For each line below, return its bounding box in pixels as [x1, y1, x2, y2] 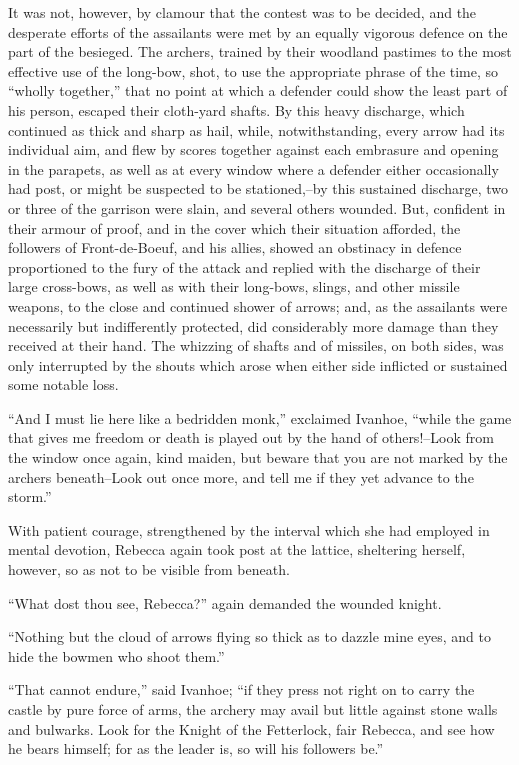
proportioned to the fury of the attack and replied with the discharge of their [8, 256, 481, 277]
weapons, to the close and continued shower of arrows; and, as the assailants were [8, 295, 508, 316]
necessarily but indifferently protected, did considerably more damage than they [8, 315, 499, 336]
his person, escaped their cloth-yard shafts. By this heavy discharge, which [8, 99, 465, 120]
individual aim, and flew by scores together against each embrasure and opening [8, 139, 499, 160]
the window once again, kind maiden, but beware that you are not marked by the [8, 447, 508, 468]
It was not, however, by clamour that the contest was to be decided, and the [8, 2, 477, 22]
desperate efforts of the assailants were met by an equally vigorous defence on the [8, 21, 508, 42]
